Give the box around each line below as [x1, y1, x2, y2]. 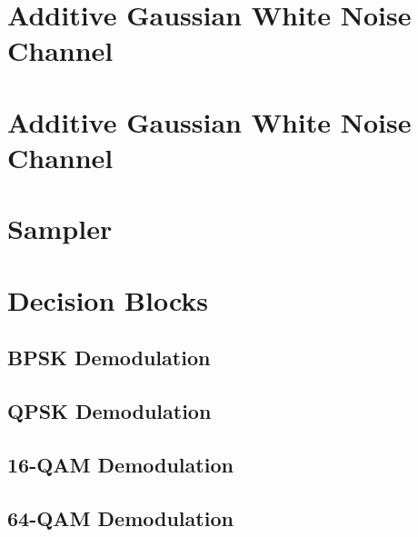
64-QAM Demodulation [7, 503, 234, 532]
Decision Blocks [7, 281, 209, 318]
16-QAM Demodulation [7, 450, 234, 478]
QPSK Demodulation [7, 397, 212, 425]
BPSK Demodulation [7, 343, 211, 372]
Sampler [7, 210, 113, 247]
